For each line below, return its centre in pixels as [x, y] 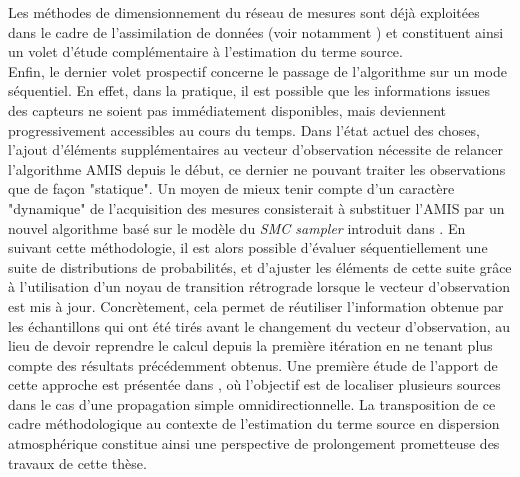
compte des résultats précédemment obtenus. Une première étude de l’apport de [253, 364]
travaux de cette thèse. [77, 462]
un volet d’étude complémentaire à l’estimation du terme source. [205, 51]
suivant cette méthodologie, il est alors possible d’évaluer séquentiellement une [248, 247]
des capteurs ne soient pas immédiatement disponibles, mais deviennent [227, 109]
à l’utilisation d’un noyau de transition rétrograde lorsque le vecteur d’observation [259, 286]
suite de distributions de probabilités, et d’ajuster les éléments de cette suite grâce [260, 266]
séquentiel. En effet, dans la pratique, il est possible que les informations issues [249, 90]
